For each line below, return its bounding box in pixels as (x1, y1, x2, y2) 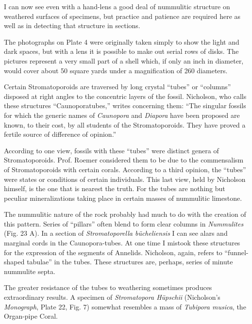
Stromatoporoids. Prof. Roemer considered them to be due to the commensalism (4, 155, 244, 165)
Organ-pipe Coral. (4, 311, 58, 321)
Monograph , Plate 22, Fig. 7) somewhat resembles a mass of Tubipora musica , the (4, 301, 246, 311)
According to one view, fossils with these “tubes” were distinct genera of (4, 145, 219, 155)
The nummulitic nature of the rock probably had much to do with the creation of (4, 209, 246, 219)
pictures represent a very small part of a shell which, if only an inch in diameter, (4, 55, 244, 65)
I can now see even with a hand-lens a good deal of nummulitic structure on (4, 1, 230, 11)
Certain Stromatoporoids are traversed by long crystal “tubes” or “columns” (4, 81, 231, 92)
